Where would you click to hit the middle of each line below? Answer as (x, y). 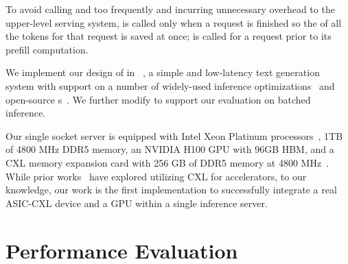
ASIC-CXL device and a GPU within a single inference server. (137, 203)
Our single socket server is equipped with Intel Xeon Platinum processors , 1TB (174, 135)
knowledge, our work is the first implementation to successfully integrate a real (171, 190)
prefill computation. (47, 49)
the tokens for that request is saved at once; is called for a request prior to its (169, 36)
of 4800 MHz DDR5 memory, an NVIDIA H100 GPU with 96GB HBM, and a (170, 149)
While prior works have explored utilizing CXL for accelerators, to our (156, 176)
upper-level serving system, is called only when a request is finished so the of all (174, 22)
